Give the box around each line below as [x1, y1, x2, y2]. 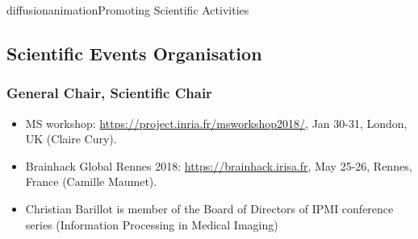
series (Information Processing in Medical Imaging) [25, 216, 278, 233]
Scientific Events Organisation [6, 40, 262, 65]
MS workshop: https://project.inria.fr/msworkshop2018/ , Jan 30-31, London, [25, 114, 408, 131]
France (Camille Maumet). [25, 173, 157, 190]
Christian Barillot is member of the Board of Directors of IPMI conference [25, 200, 394, 216]
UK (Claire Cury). [25, 130, 117, 147]
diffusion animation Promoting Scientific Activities [6, 2, 249, 18]
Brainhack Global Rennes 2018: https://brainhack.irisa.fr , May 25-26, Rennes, [25, 157, 412, 174]
